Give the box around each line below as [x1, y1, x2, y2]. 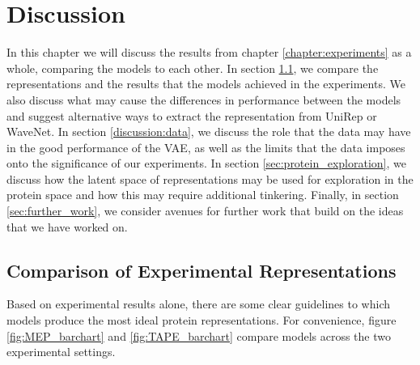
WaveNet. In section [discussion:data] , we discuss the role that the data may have [6, 123, 411, 140]
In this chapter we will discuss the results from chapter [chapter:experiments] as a [6, 44, 412, 61]
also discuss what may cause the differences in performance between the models [6, 91, 401, 108]
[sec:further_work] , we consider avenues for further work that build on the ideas [6, 202, 404, 219]
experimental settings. [6, 343, 116, 360]
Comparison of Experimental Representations [6, 257, 397, 282]
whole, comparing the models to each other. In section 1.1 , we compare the [6, 59, 379, 76]
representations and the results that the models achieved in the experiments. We [6, 75, 405, 92]
